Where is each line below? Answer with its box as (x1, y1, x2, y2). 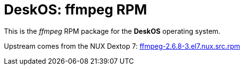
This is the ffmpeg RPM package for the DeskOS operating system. (4, 27, 221, 35)
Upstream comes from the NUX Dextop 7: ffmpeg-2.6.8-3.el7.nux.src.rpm (4, 41, 240, 50)
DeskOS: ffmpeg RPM (4, 1, 147, 18)
